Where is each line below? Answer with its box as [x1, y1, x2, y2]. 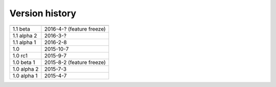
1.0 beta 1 [12, 59, 35, 66]
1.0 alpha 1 [12, 72, 38, 79]
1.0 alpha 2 [12, 65, 39, 72]
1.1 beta [12, 25, 30, 33]
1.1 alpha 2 [12, 32, 37, 39]
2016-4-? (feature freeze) [44, 25, 106, 33]
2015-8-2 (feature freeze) [44, 59, 106, 66]
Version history [9, 8, 77, 19]
